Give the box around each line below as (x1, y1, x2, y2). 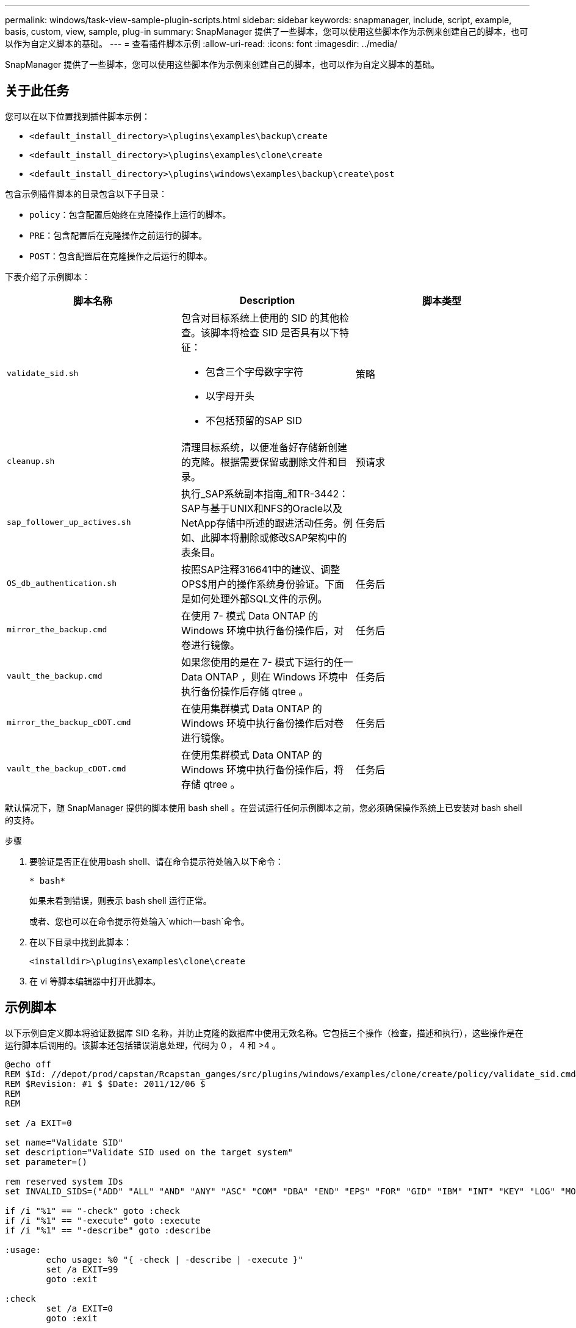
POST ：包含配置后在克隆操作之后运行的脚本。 (29, 250, 212, 261)
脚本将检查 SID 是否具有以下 (210, 326, 340, 339)
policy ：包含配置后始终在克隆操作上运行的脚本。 (29, 209, 231, 220)
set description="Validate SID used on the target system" (5, 1147, 293, 1157)
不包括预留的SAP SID (205, 414, 303, 427)
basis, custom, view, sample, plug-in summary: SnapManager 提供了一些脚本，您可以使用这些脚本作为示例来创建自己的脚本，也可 (5, 26, 528, 37)
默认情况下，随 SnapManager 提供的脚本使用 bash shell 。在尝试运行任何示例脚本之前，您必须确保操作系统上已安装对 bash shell (5, 802, 522, 813)
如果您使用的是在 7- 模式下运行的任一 (181, 655, 353, 668)
